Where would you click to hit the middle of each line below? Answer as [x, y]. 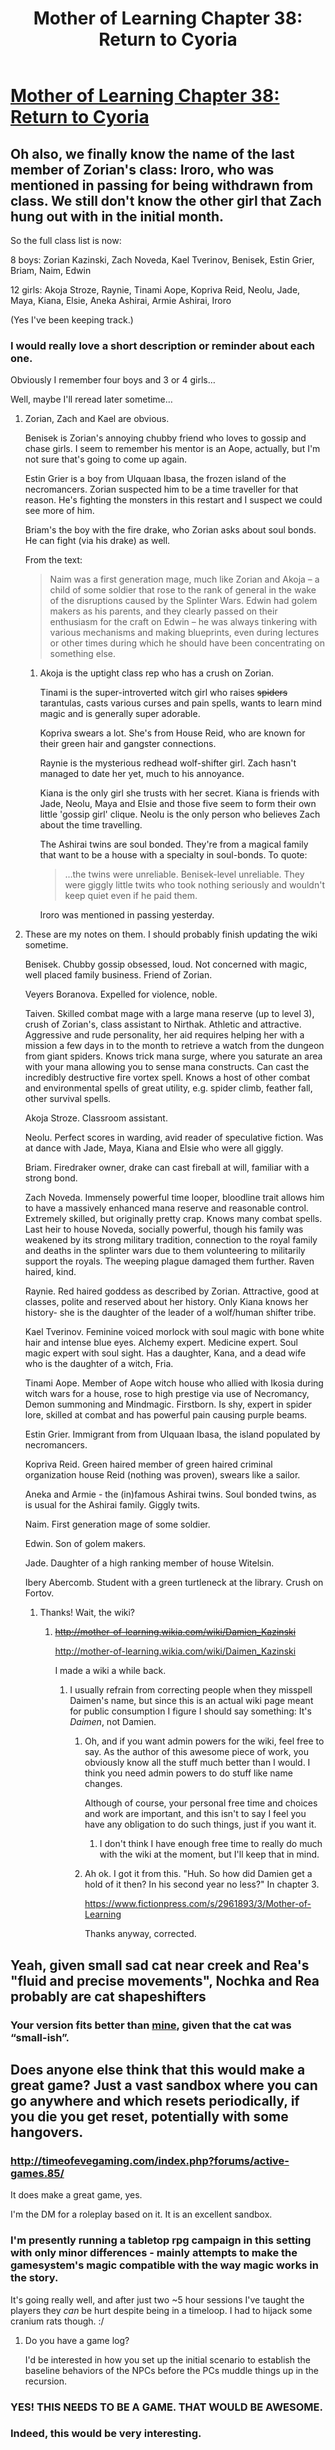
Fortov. [39, 1593]
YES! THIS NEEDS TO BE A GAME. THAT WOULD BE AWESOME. [166, 2407]
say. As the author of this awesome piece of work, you [197, 1752]
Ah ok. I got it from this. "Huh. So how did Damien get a [198, 1874]
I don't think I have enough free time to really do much [211, 1844]
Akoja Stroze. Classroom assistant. [96, 1118]
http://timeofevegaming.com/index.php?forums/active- [150, 2160]
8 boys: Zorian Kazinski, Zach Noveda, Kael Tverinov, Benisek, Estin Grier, [162, 260]
